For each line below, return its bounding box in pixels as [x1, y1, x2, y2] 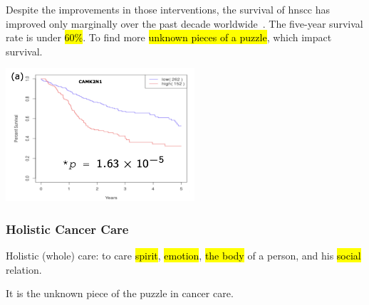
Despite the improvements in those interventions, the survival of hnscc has [6, 2, 331, 16]
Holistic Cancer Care [6, 220, 129, 237]
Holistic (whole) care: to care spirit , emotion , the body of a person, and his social [6, 248, 361, 263]
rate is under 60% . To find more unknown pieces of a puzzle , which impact [6, 30, 332, 45]
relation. [6, 262, 42, 277]
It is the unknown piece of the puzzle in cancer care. [6, 286, 234, 301]
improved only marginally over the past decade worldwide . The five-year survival [6, 16, 363, 31]
